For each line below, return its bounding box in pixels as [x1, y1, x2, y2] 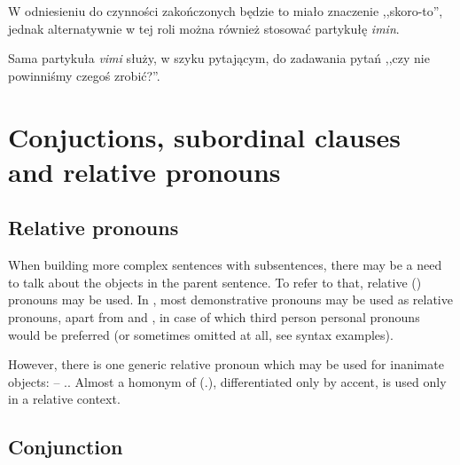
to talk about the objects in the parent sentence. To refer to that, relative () [8, 272, 422, 291]
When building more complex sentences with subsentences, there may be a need [8, 256, 442, 274]
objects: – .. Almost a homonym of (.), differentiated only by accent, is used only [8, 372, 447, 390]
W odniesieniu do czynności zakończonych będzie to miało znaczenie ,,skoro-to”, [8, 2, 443, 20]
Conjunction [8, 433, 123, 461]
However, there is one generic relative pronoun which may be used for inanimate [8, 355, 444, 374]
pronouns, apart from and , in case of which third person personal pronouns [8, 307, 420, 326]
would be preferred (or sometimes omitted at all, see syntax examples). [8, 325, 394, 343]
